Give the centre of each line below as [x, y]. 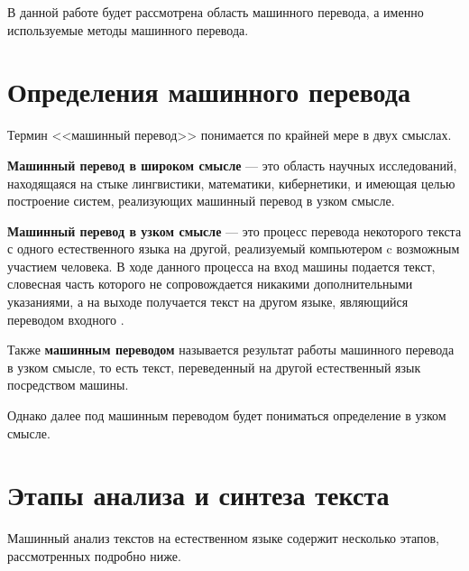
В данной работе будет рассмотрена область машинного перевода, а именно [216, 12]
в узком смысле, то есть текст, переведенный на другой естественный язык [214, 367]
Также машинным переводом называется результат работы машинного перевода [231, 350]
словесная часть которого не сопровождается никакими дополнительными [210, 284]
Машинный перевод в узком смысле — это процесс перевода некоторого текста [234, 230]
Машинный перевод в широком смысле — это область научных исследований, [232, 165]
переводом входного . [66, 319]
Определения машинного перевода [209, 92]
